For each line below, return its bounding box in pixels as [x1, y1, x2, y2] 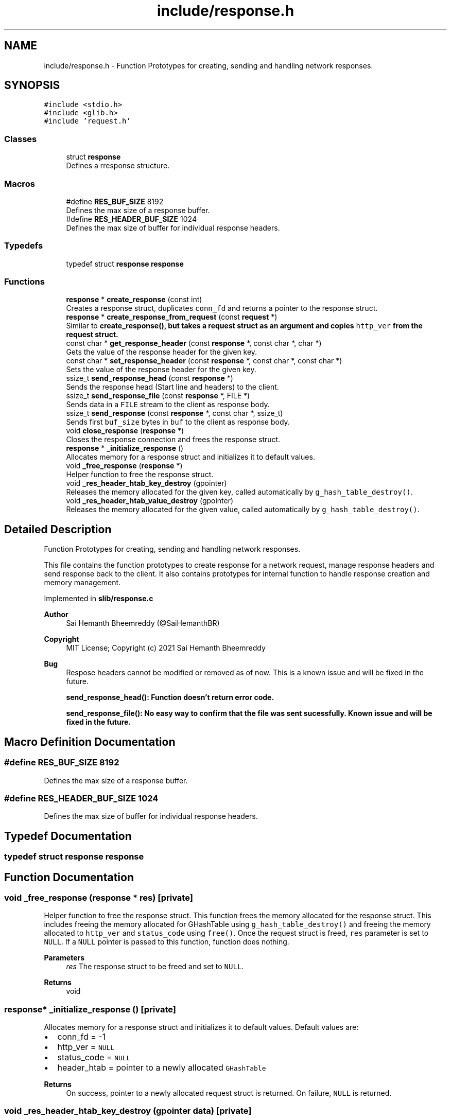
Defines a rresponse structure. [66, 161, 170, 170]
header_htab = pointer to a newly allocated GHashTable [57, 1062, 266, 1073]
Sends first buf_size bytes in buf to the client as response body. [66, 417, 290, 427]
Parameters [44, 953, 85, 962]
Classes [4, 133, 37, 144]
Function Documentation [4, 870, 134, 884]
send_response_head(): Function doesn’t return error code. [66, 693, 274, 702]
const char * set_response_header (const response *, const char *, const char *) [66, 356, 342, 365]
